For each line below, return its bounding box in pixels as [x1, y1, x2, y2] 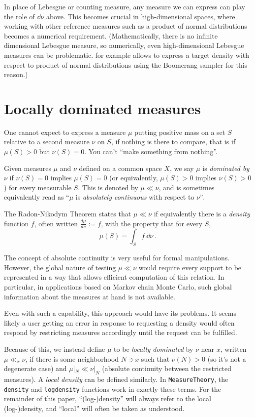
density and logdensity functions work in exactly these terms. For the [4, 383, 221, 394]
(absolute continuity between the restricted [102, 363, 231, 374]
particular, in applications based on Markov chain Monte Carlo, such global [4, 282, 232, 292]
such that [141, 353, 170, 364]
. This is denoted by [78, 182, 138, 192]
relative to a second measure [4, 136, 90, 147]
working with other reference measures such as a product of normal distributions [4, 21, 247, 31]
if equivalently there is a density [154, 208, 250, 219]
